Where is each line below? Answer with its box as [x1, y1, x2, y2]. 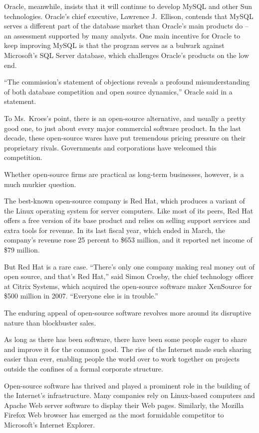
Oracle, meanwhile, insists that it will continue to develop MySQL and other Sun [4, 1, 253, 11]
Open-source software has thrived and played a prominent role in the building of [4, 380, 250, 390]
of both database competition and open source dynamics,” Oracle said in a [4, 86, 233, 96]
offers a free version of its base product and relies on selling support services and [4, 215, 251, 225]
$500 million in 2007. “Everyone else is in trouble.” [4, 290, 158, 301]
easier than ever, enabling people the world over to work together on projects [4, 353, 240, 364]
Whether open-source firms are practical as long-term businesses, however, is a [4, 168, 244, 179]
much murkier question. [4, 178, 76, 189]
